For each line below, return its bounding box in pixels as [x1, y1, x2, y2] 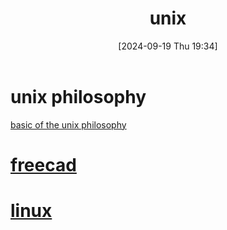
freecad [10, 153, 77, 176]
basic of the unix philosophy [10, 118, 127, 131]
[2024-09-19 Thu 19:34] [118, 40, 218, 52]
